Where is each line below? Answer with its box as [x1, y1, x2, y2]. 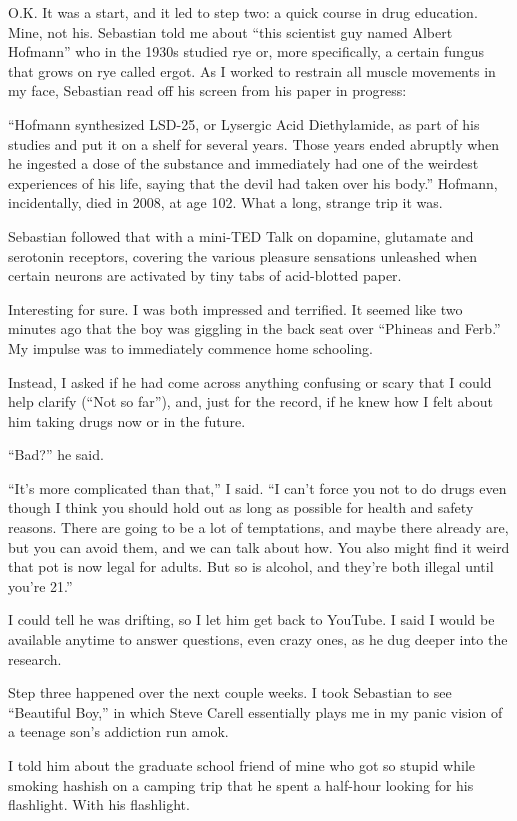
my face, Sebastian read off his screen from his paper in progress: [8, 80, 407, 101]
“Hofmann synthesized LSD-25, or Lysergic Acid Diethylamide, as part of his [8, 113, 480, 134]
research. [8, 648, 62, 669]
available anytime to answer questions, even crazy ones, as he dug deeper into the [8, 629, 508, 650]
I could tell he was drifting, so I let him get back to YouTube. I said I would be [8, 609, 495, 630]
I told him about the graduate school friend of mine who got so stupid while [8, 755, 475, 775]
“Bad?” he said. [8, 444, 104, 465]
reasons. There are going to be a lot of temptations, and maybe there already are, [8, 517, 509, 538]
